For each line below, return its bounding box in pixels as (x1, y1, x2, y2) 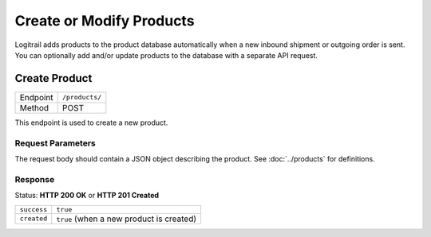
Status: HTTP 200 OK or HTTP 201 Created (14, 191, 160, 200)
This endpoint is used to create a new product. (14, 118, 168, 127)
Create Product (14, 72, 93, 85)
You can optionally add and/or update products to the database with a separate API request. (14, 50, 318, 60)
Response (14, 173, 55, 185)
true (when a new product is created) (56, 213, 197, 224)
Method (19, 102, 49, 113)
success (19, 205, 48, 214)
